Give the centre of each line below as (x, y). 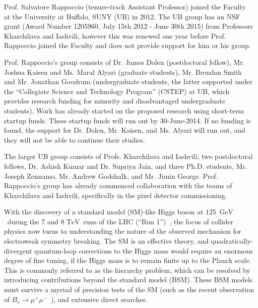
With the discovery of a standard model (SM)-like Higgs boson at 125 (110, 212)
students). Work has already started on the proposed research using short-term (124, 110)
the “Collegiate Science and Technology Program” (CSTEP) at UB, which (117, 91)
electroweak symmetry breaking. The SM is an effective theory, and (106, 241)
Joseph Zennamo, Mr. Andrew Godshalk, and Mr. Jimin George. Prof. (111, 176)
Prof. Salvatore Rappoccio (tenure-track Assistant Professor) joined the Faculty (125, 6)
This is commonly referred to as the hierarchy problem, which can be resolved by (127, 270)
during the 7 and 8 (36, 221)
